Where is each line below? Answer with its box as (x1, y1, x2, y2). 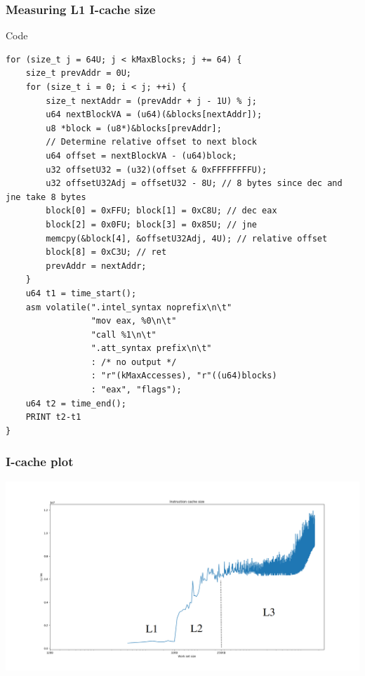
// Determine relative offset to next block (46, 137, 257, 147)
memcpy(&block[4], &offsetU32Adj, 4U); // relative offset (46, 233, 328, 244)
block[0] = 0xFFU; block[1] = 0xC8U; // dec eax (46, 206, 277, 216)
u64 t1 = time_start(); (25, 288, 137, 298)
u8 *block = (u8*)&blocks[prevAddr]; (46, 123, 222, 133)
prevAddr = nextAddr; (46, 260, 147, 271)
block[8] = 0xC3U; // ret (46, 247, 167, 258)
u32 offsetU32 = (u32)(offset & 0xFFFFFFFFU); (46, 164, 267, 175)
